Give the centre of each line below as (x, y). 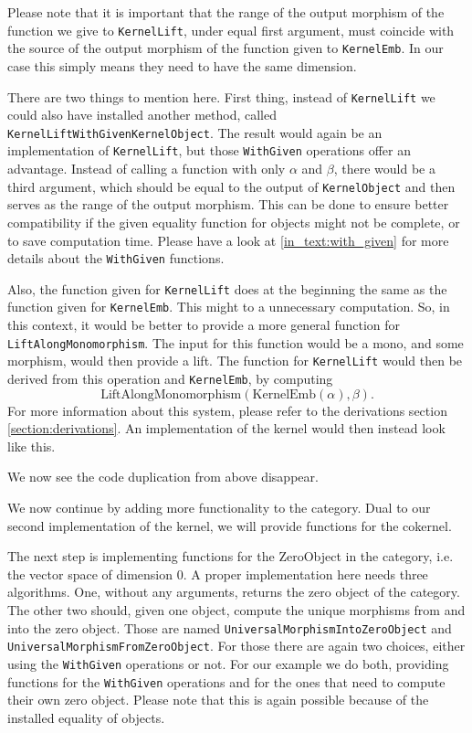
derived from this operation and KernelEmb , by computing (170, 378)
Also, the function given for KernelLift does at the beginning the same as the (227, 288)
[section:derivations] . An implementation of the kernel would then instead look (226, 428)
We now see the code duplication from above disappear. (163, 477)
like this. (31, 446)
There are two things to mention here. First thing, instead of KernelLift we (221, 96)
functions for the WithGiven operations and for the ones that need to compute (226, 681)
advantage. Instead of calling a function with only (147, 169)
